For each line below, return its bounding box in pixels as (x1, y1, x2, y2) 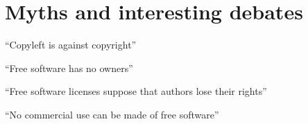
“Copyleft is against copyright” (5, 37, 137, 52)
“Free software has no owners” (5, 60, 133, 75)
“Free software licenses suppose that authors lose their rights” (5, 84, 267, 98)
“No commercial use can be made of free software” (5, 107, 219, 121)
